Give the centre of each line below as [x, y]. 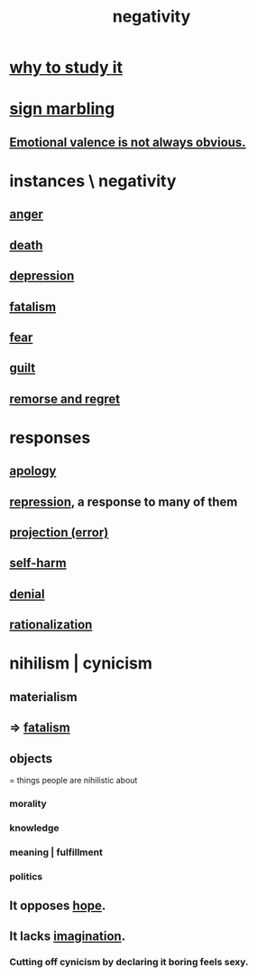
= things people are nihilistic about [73, 780]
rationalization [51, 625]
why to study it [66, 67]
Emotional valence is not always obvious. [128, 142]
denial [27, 594]
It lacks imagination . [68, 937]
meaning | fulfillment [56, 852]
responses [50, 437]
